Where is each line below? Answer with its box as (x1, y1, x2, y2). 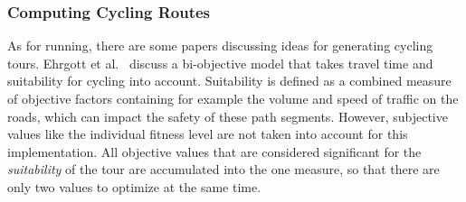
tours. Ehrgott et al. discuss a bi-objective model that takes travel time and (7, 53, 433, 72)
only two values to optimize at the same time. (7, 177, 262, 196)
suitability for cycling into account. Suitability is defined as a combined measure (7, 71, 452, 90)
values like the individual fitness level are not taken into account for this (7, 124, 408, 143)
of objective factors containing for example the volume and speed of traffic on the (7, 89, 459, 107)
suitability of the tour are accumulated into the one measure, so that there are (7, 160, 440, 179)
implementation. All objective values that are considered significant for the (7, 142, 422, 161)
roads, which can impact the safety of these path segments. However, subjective (7, 106, 448, 125)
